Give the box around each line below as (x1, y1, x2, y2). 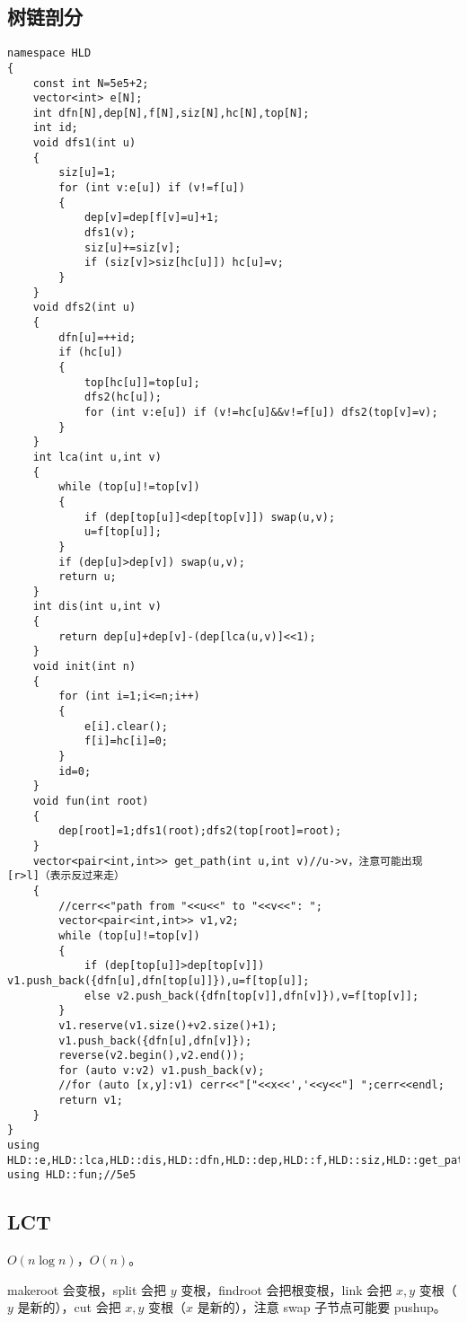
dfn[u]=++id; (58, 330, 137, 344)
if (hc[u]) (58, 346, 123, 359)
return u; (58, 570, 117, 584)
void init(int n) (32, 660, 137, 674)
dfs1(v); (84, 226, 137, 240)
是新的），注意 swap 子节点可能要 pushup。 (197, 1298, 446, 1317)
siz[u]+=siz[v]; (84, 241, 181, 254)
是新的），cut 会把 (17, 1298, 121, 1317)
